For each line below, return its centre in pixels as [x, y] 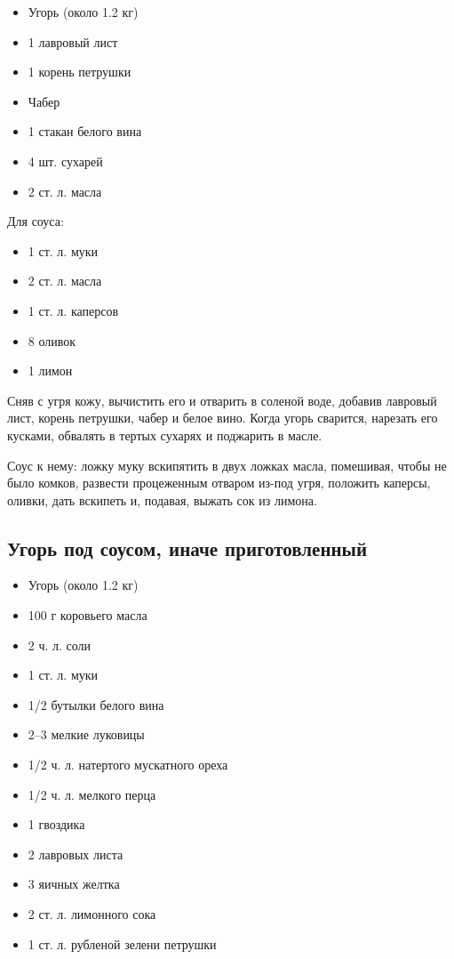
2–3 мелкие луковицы [86, 734]
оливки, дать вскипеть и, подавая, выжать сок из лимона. [162, 500]
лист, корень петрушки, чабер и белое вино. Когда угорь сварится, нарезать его [223, 418]
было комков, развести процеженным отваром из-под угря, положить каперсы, [219, 483]
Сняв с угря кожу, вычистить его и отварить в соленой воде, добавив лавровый [222, 400]
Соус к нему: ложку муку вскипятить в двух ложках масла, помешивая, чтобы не [227, 465]
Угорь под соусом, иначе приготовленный [187, 548]
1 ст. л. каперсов [73, 310]
